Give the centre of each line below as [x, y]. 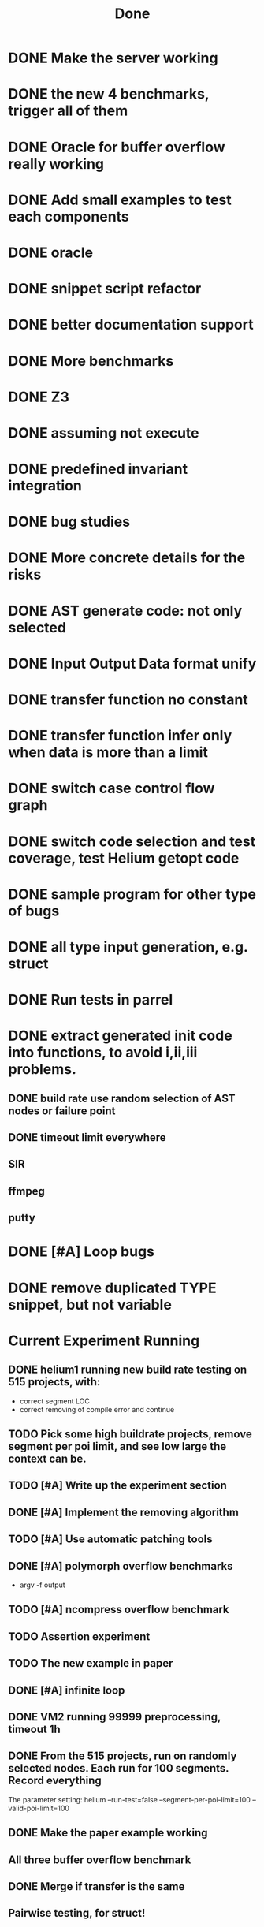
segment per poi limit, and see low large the [117, 1446]
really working [56, 164]
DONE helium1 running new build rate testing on [128, 1370]
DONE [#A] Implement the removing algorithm [123, 1512]
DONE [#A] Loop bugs [82, 1252]
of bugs [34, 911]
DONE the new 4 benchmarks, [109, 94]
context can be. [47, 1459]
